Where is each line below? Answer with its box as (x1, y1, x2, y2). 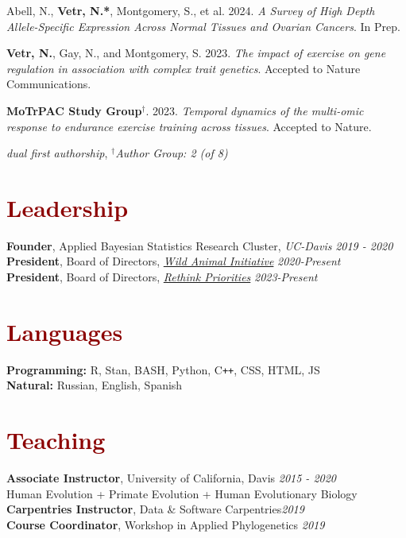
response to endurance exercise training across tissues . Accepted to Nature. (6, 118, 372, 134)
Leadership (6, 191, 129, 223)
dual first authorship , (6, 145, 108, 161)
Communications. (6, 75, 91, 92)
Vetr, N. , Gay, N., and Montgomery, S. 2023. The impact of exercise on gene (6, 45, 386, 61)
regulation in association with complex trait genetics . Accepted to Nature (6, 60, 361, 76)
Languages (6, 315, 123, 347)
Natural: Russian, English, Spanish (6, 377, 183, 393)
